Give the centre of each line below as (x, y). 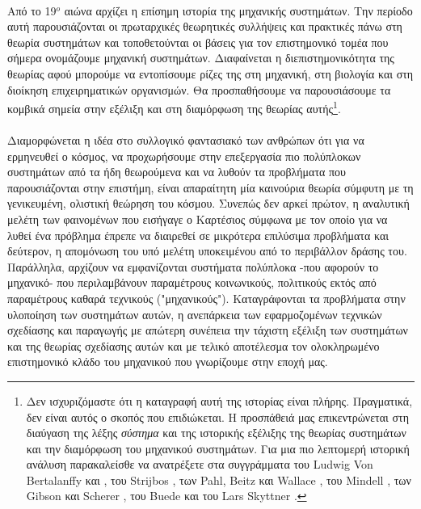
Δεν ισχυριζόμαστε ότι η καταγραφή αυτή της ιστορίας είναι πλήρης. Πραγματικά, (219, 400)
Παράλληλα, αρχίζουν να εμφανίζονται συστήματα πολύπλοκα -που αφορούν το (193, 266)
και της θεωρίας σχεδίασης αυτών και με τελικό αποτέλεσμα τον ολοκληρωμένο (194, 345)
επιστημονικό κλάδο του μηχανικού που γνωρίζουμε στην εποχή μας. (168, 362)
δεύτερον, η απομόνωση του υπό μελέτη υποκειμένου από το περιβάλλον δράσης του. (207, 251)
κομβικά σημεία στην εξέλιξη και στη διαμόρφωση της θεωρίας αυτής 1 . (174, 107)
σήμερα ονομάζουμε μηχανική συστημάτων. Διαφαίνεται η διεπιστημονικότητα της (201, 58)
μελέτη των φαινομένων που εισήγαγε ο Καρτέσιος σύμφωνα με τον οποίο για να (198, 219)
